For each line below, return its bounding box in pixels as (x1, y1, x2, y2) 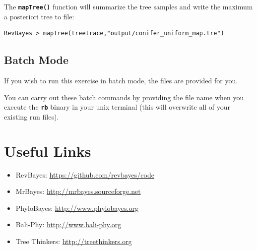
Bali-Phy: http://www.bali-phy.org (15, 219, 122, 230)
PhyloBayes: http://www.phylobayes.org (15, 202, 138, 213)
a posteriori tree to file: (4, 11, 74, 21)
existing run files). (4, 111, 59, 122)
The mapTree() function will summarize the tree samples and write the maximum (4, 1, 253, 11)
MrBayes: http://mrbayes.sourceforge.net (15, 186, 141, 196)
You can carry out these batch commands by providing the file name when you (4, 92, 244, 102)
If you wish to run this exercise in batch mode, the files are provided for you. (4, 75, 238, 86)
